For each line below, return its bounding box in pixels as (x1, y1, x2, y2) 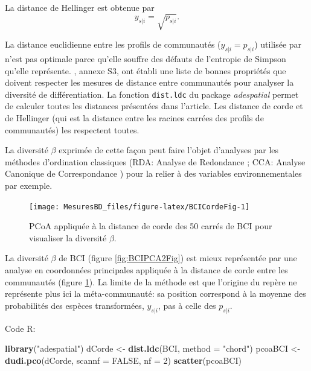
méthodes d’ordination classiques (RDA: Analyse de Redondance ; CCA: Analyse (5, 155, 306, 168)
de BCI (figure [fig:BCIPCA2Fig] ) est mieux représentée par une (59, 252, 297, 264)
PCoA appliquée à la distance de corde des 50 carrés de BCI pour (29, 220, 272, 232)
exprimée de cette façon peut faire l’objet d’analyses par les (59, 144, 279, 156)
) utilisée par (254, 38, 302, 51)
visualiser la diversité (29, 231, 107, 244)
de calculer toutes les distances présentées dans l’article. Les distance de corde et (5, 100, 303, 112)
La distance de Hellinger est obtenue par (5, 1, 155, 13)
